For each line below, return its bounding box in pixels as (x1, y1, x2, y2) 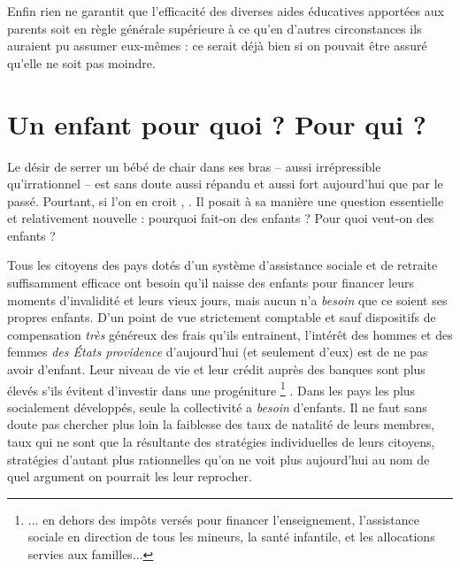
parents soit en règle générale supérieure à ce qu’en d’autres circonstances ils (7, 19, 422, 37)
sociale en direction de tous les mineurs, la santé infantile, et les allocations (27, 527, 435, 546)
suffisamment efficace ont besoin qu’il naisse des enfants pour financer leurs (7, 273, 414, 292)
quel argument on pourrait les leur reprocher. (7, 467, 252, 486)
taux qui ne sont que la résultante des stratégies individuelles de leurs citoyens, (7, 433, 435, 451)
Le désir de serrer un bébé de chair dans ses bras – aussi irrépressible (7, 157, 381, 175)
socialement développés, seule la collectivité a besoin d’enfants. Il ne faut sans (7, 397, 427, 416)
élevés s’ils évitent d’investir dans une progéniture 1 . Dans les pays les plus (7, 378, 416, 399)
